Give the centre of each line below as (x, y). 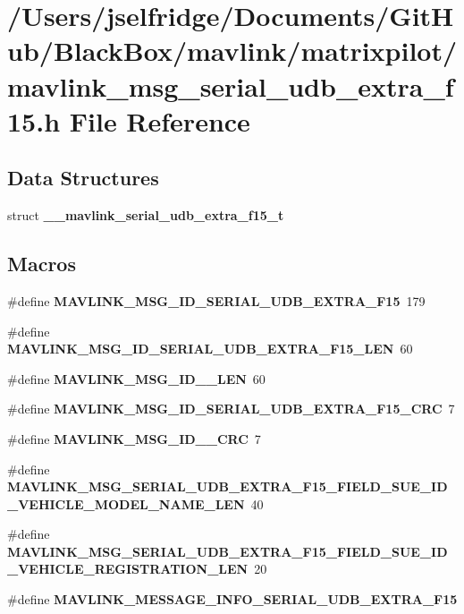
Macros (42, 264)
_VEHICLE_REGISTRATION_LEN (128, 569)
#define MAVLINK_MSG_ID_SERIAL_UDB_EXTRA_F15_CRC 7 (231, 409)
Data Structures (83, 178)
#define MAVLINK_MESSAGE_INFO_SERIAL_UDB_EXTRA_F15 (232, 599)
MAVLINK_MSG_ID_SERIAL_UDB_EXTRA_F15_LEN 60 (210, 349)
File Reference (160, 120)
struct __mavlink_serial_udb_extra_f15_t (146, 215)
